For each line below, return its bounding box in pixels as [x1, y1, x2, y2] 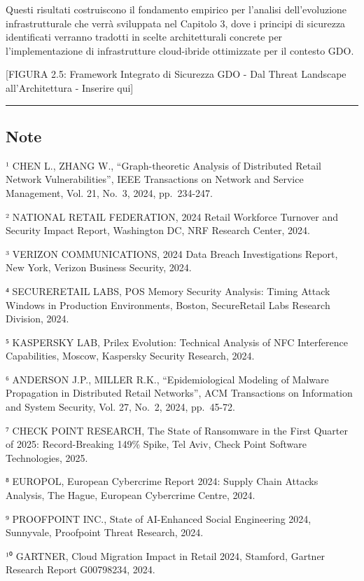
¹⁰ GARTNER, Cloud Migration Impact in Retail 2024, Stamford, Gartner [6, 548, 325, 563]
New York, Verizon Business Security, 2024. [6, 260, 192, 275]
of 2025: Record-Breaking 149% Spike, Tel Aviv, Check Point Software [6, 437, 307, 451]
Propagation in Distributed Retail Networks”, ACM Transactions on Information [6, 385, 353, 400]
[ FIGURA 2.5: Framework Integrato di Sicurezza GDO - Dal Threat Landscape [6, 67, 346, 81]
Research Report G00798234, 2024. [6, 562, 155, 577]
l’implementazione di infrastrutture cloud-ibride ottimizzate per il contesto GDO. [6, 43, 354, 57]
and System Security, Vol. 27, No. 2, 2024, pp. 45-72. [6, 399, 235, 414]
